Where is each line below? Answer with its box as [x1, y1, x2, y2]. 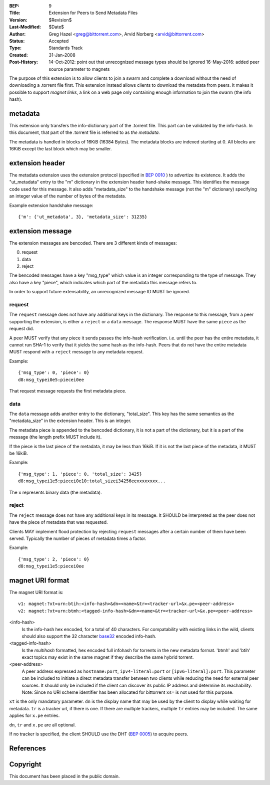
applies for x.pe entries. [9, 712, 60, 719]
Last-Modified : [9, 24, 41, 30]
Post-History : [9, 59, 38, 65]
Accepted [48, 38, 69, 44]
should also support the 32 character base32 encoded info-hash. [21, 633, 157, 639]
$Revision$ [48, 17, 72, 23]
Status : [9, 38, 25, 44]
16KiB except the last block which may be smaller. [9, 146, 112, 152]
